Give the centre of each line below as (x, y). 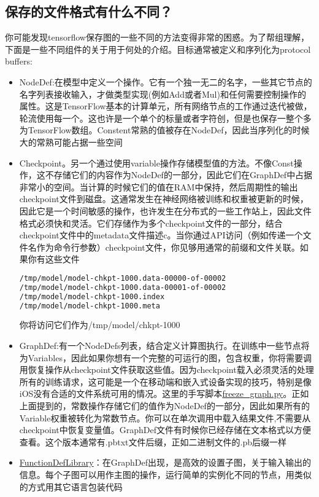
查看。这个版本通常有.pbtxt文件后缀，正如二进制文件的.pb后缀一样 (153, 441)
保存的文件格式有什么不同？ (89, 11)
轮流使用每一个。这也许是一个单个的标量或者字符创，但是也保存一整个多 (165, 118)
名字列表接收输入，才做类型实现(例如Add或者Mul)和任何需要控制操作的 (163, 94)
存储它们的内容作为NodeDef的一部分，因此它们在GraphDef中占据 (183, 175)
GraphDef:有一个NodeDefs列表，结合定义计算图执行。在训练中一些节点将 (164, 345)
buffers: (19, 61)
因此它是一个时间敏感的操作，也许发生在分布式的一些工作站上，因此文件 (165, 210)
